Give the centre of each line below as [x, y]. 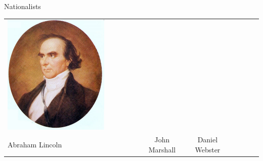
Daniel [208, 140]
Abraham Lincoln [35, 144]
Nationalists [23, 6]
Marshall [162, 149]
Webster [208, 149]
